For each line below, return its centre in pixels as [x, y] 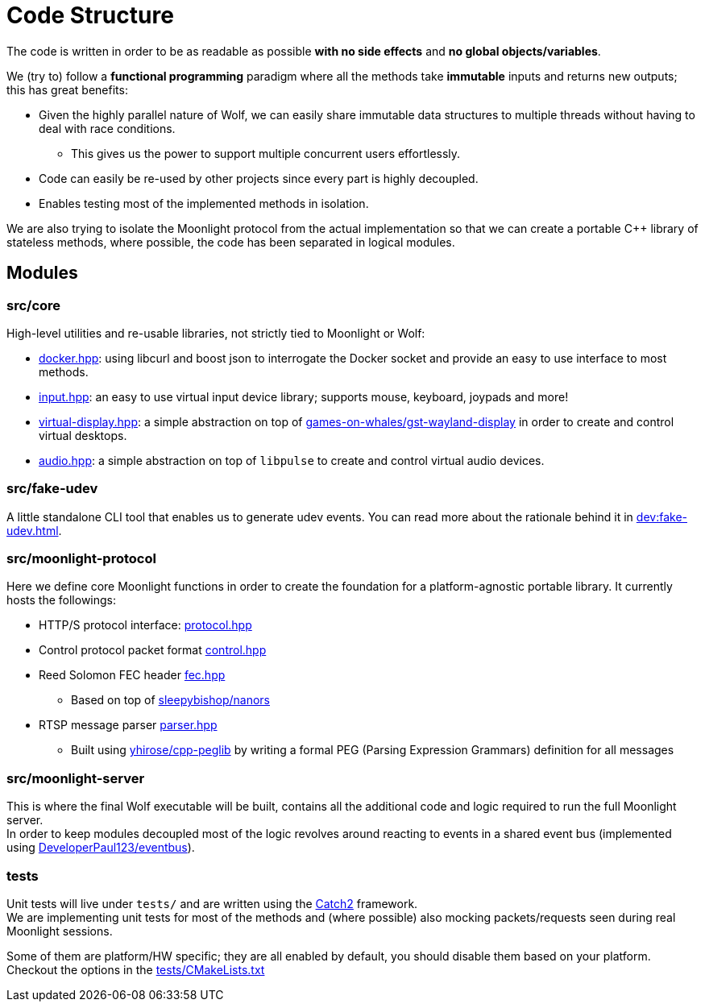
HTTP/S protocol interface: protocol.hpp [145, 625]
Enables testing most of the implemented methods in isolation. [204, 203]
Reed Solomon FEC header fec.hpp [132, 675]
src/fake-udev [52, 489]
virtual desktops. [83, 435]
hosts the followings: [62, 600]
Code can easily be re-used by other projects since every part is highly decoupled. [259, 178]
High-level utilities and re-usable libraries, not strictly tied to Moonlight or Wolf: [216, 333]
